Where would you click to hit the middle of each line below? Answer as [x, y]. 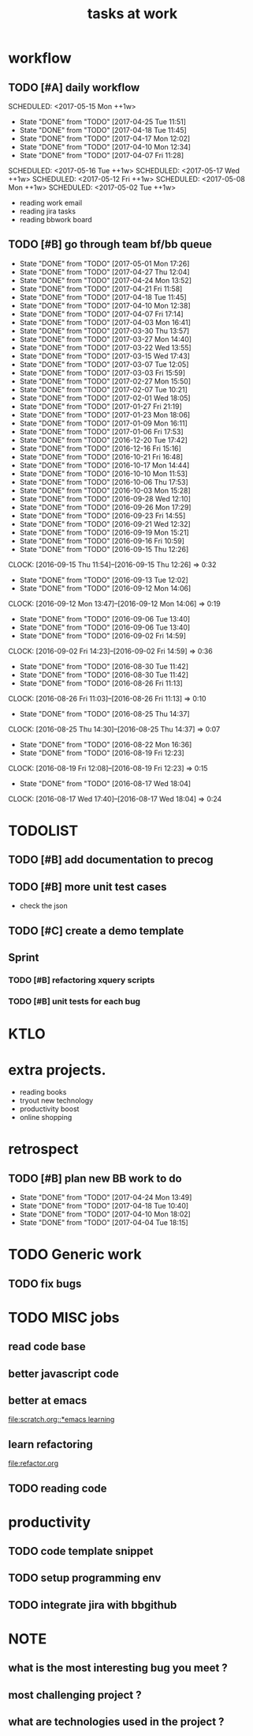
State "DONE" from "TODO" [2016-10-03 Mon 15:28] [105, 490]
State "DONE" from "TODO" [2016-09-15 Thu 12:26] [104, 549]
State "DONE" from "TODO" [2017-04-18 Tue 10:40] [104, 1205]
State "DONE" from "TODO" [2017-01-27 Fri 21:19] [101, 406]
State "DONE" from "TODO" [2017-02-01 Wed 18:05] [105, 398]
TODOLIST [43, 830]
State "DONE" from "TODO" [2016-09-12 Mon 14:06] [105, 588]
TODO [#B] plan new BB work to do [95, 1178]
